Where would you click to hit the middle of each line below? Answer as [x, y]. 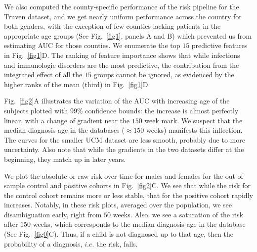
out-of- [235, 176]
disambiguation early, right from [53, 214]
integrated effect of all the [43, 75]
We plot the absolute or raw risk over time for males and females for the [114, 176]
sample [15, 185]
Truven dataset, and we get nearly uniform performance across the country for [123, 16]
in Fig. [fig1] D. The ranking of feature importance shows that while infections [122, 55]
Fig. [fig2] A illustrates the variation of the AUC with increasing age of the [117, 101]
